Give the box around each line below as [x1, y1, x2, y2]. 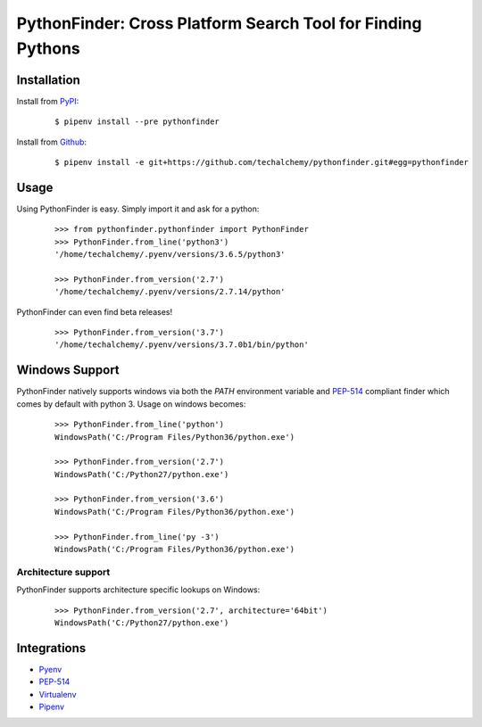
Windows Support [16, 362, 120, 378]
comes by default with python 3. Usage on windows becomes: [16, 398, 246, 409]
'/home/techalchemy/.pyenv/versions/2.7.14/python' [54, 286, 286, 297]
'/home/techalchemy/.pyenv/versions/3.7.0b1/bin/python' [54, 340, 310, 350]
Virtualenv [38, 689, 77, 699]
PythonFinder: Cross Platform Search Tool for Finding [16, 13, 422, 33]
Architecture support [16, 566, 111, 578]
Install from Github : [16, 136, 87, 147]
